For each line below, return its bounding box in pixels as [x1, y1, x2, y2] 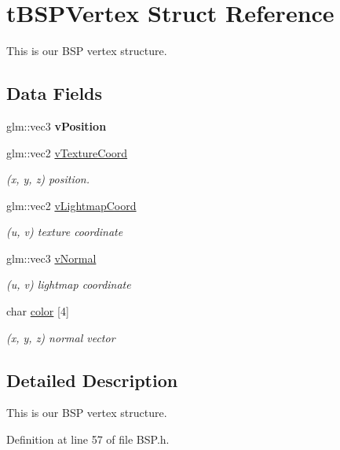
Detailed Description [6, 367, 178, 392]
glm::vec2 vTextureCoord [6, 144, 128, 160]
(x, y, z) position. [6, 171, 90, 187]
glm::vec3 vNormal [6, 249, 97, 266]
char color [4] [6, 303, 69, 319]
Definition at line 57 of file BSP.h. [6, 431, 170, 448]
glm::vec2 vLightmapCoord [6, 197, 137, 213]
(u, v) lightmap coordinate [6, 276, 131, 293]
